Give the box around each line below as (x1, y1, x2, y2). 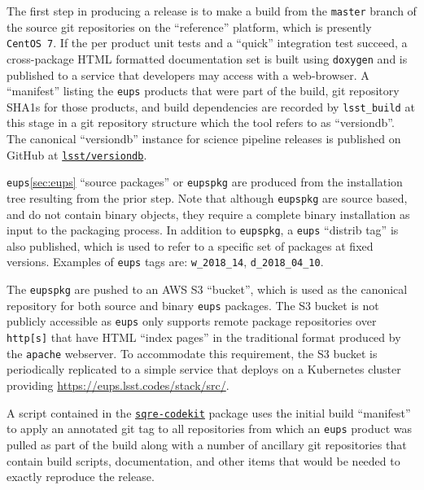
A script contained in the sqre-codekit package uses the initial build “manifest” (7, 404, 411, 421)
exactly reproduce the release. (7, 468, 155, 485)
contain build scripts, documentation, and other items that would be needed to (7, 452, 400, 469)
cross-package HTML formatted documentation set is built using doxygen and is (7, 50, 408, 67)
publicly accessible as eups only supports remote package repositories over (7, 313, 377, 330)
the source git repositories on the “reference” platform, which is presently (7, 18, 372, 35)
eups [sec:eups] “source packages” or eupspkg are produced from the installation (7, 173, 403, 190)
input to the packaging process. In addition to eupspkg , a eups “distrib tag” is (7, 221, 399, 238)
